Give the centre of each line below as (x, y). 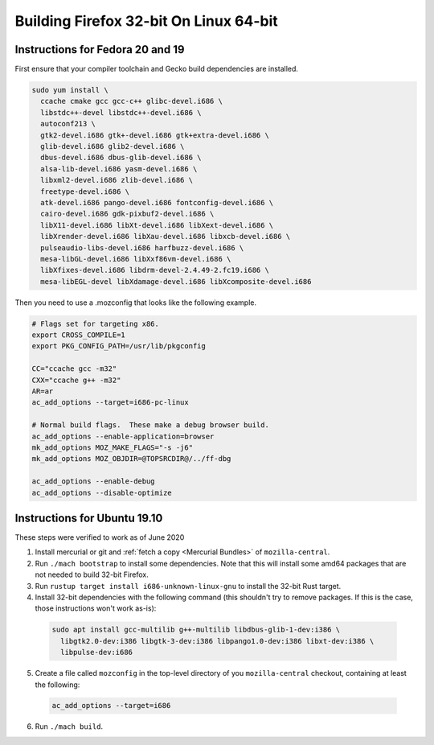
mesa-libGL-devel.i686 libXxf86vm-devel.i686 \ (136, 259)
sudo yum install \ (70, 90)
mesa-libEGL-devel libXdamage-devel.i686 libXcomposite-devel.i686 (176, 281)
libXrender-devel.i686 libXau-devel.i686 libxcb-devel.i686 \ (166, 237)
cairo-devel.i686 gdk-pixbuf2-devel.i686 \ (127, 214)
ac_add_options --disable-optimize (102, 492)
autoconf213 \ (68, 124)
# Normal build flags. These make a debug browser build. (150, 425)
